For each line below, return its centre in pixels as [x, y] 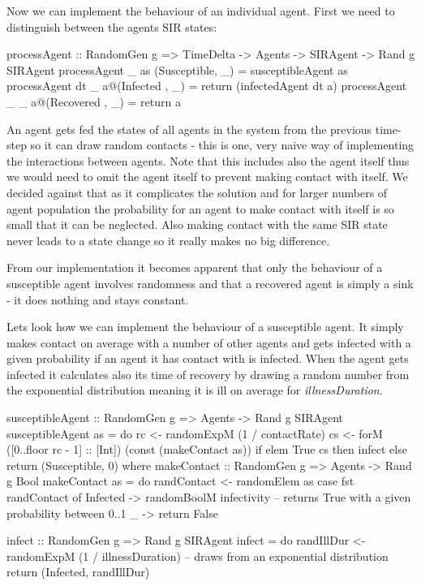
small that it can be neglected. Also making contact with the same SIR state [197, 224]
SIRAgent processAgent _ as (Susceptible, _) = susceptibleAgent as [177, 69]
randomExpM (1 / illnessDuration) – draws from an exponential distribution [198, 556]
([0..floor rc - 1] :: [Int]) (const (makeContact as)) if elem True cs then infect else [207, 449]
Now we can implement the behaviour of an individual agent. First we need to [201, 11]
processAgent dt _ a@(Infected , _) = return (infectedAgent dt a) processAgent [207, 86]
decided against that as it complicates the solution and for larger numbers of [197, 192]
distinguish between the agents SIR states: [112, 26]
